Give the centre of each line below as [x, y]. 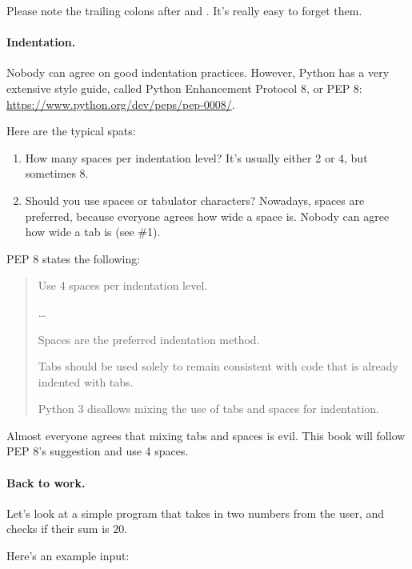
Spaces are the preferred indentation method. [149, 339]
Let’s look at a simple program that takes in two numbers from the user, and [196, 513]
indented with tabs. [86, 381]
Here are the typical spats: [71, 131]
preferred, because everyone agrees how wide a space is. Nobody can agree [207, 216]
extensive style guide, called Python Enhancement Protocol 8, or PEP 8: [184, 88]
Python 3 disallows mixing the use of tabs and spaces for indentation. [208, 409]
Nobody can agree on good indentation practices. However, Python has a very [198, 72]
